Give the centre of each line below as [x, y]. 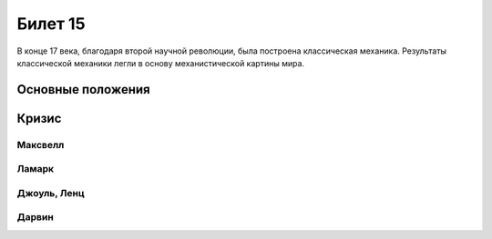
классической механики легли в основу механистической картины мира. [161, 63]
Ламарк [36, 169]
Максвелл [41, 144]
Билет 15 [51, 24]
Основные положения [83, 90]
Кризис [39, 118]
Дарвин [35, 217]
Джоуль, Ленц [51, 193]
